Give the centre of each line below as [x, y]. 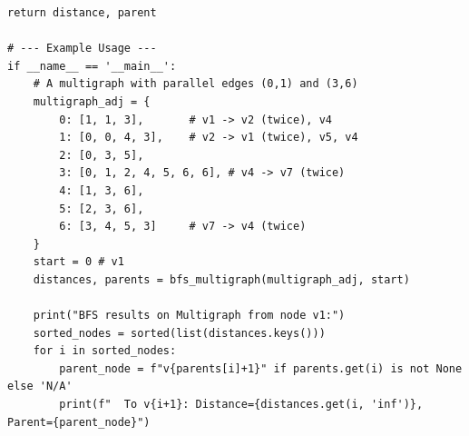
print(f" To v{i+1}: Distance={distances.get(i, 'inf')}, [241, 405]
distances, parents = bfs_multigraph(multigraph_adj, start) [221, 279]
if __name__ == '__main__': [92, 66]
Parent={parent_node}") [79, 422]
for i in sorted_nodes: [105, 351]
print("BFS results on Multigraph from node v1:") [189, 316]
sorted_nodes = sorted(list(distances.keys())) [179, 333]
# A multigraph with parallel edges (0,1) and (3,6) [195, 84]
